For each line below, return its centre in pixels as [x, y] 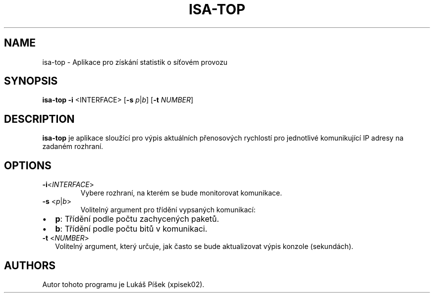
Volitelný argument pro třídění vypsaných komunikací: [168, 210]
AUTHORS [30, 265]
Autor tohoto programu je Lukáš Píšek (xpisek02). [123, 284]
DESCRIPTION [39, 119]
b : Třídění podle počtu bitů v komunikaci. [131, 229]
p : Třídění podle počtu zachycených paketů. [137, 219]
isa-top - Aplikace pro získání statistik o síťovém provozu [135, 62]
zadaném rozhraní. [73, 147]
